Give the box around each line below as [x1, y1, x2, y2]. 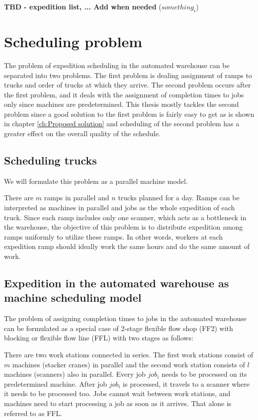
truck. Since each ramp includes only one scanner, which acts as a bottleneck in [4, 212, 247, 222]
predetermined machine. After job [4, 378, 107, 389]
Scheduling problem [4, 31, 142, 51]
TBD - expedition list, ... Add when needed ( [4, 1, 162, 11]
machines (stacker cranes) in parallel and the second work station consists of [12, 359, 245, 369]
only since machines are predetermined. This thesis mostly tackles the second [4, 99, 239, 109]
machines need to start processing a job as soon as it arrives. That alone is [4, 398, 232, 408]
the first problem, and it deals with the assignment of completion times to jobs [4, 89, 244, 99]
